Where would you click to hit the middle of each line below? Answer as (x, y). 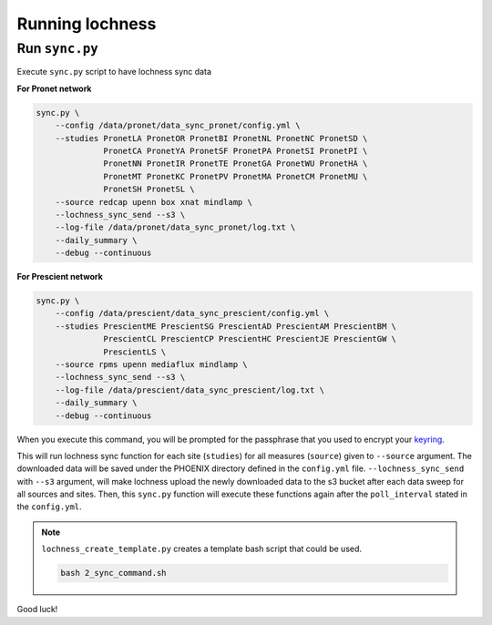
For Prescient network (60, 277)
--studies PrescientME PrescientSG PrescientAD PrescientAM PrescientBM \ (225, 326)
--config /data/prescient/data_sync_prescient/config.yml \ (192, 313)
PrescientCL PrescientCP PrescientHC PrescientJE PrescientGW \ (250, 339)
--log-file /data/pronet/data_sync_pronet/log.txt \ (175, 227)
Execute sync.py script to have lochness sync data (114, 72)
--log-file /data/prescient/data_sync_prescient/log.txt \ (190, 390)
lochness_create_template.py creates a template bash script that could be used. (202, 549)
